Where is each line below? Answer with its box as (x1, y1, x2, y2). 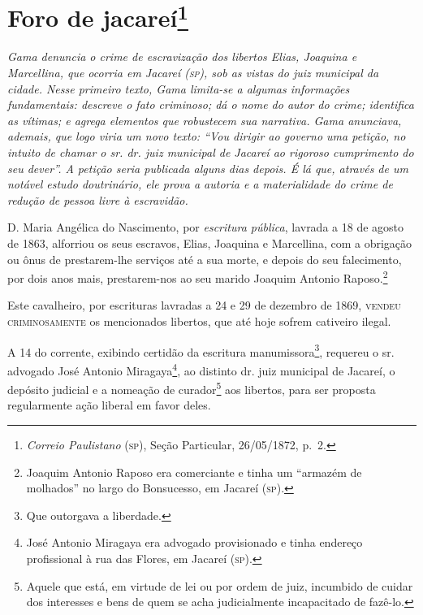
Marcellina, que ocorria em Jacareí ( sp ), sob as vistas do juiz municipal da (7, 64, 379, 81)
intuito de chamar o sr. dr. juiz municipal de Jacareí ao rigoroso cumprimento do (7, 144, 414, 161)
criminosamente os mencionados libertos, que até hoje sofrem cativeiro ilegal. (7, 313, 391, 330)
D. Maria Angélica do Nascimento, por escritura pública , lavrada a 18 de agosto (7, 219, 404, 236)
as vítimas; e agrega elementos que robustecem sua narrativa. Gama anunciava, (7, 111, 402, 128)
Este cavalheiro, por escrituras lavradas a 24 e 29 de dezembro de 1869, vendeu (7, 297, 401, 314)
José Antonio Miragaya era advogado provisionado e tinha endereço (26, 534, 363, 551)
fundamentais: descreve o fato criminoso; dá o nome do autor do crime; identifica (7, 96, 414, 113)
